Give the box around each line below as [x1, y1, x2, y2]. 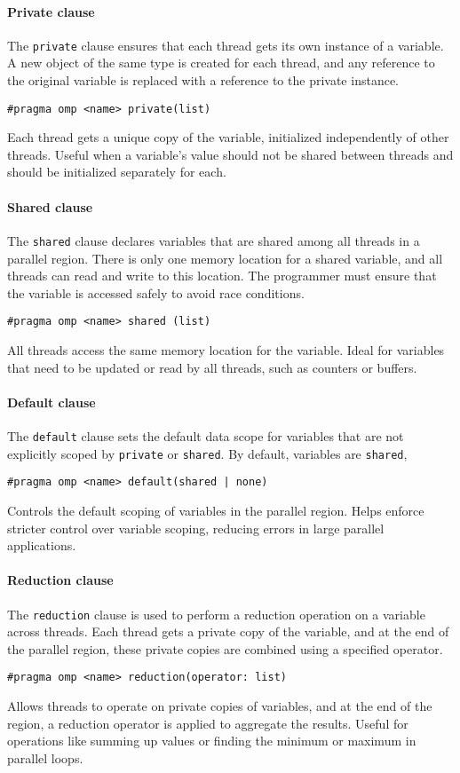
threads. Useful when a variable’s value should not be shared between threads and [7, 145, 454, 163]
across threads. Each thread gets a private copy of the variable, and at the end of [7, 622, 449, 641]
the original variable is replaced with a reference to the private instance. [7, 71, 399, 90]
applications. [7, 536, 76, 555]
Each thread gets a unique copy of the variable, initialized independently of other [7, 128, 449, 146]
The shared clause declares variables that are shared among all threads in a [7, 231, 420, 249]
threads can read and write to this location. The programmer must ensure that [7, 266, 437, 285]
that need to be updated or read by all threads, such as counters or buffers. [7, 358, 417, 376]
